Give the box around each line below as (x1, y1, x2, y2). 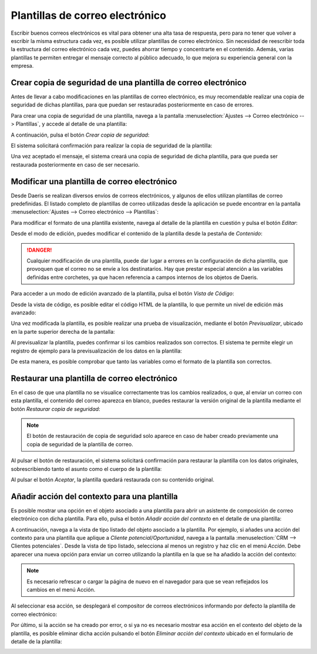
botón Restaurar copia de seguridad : (11, 405, 100, 412)
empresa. (11, 62, 34, 69)
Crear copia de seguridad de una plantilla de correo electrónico (11, 77, 247, 88)
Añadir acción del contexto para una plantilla (11, 492, 178, 502)
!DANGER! (26, 246, 52, 253)
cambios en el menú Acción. (26, 586, 96, 593)
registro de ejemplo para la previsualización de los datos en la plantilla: (11, 347, 182, 354)
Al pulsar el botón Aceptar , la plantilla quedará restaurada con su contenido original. (11, 476, 214, 483)
